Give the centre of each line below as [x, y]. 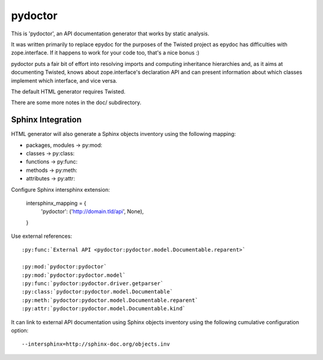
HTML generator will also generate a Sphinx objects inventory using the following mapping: [124, 134]
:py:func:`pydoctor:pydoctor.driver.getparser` [93, 284]
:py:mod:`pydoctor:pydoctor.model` [74, 275]
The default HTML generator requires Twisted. [68, 91]
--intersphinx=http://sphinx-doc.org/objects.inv [96, 344]
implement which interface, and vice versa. [64, 80]
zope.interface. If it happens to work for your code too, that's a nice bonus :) [105, 53]
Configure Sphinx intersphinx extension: [60, 189]
